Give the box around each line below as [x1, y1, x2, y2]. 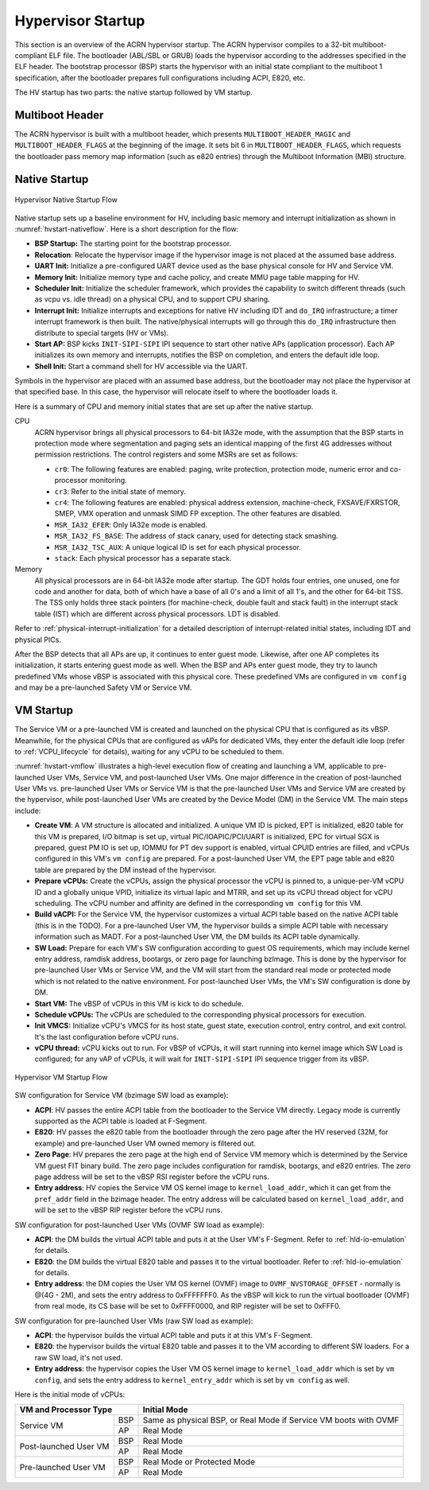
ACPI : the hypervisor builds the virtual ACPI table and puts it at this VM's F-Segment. [34, 1331, 313, 1340]
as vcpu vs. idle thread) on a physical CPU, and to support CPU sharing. [34, 294, 270, 304]
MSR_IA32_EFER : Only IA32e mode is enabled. [54, 519, 208, 529]
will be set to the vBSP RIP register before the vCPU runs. [34, 1205, 222, 1215]
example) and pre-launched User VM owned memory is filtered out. [34, 1138, 257, 1148]
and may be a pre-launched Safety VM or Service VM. [14, 683, 192, 692]
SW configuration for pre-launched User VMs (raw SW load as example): [14, 1316, 253, 1325]
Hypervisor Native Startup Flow [14, 195, 118, 204]
